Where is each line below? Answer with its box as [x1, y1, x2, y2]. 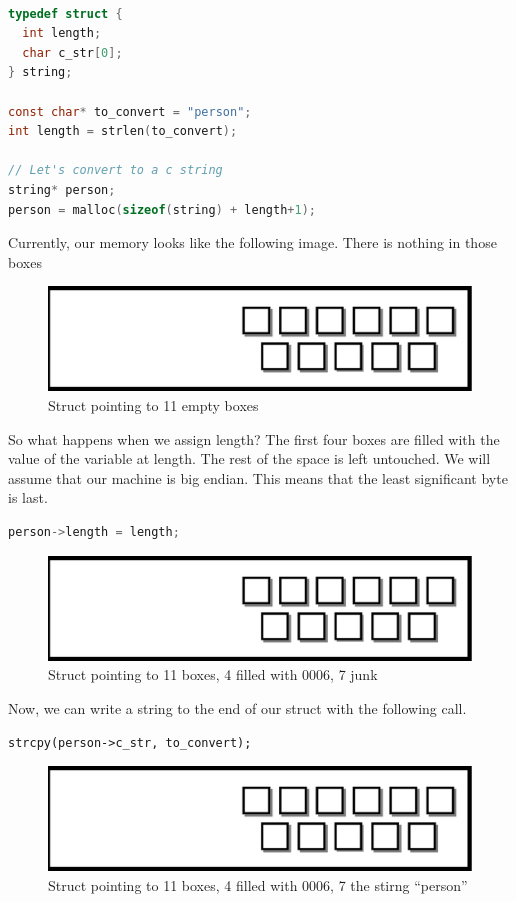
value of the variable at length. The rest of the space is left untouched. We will [8, 448, 491, 469]
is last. [8, 487, 48, 508]
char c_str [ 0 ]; [22, 45, 123, 60]
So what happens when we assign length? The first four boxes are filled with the [8, 428, 500, 449]
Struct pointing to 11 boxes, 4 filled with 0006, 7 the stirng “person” [48, 874, 468, 895]
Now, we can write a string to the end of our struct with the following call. [8, 698, 467, 718]
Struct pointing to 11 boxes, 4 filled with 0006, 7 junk [48, 664, 378, 685]
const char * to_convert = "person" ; [8, 104, 252, 119]
